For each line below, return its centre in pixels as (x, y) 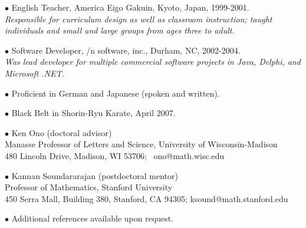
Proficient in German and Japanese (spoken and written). (116, 93)
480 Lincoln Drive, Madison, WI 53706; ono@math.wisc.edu (115, 155)
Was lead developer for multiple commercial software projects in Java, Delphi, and (153, 62)
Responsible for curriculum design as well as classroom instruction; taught (139, 19)
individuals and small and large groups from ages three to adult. (120, 30)
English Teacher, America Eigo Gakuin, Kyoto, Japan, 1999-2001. (130, 7)
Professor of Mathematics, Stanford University (89, 187)
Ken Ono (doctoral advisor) (62, 132)
